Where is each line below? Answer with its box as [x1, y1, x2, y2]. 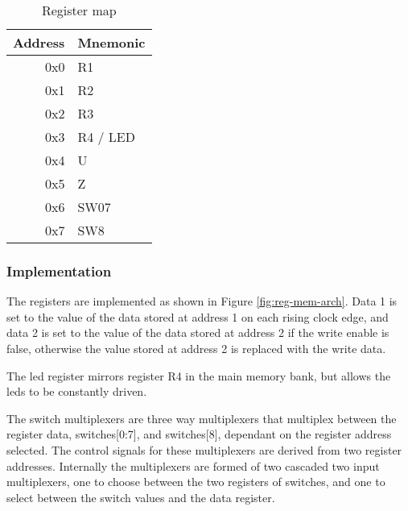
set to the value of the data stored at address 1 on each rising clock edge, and [6, 308, 389, 325]
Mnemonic [77, 33, 146, 52]
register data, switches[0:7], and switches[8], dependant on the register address [6, 426, 392, 442]
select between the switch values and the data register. [6, 488, 275, 505]
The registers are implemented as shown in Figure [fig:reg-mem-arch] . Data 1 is [6, 293, 398, 310]
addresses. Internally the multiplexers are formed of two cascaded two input [6, 457, 380, 474]
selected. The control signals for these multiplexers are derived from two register [6, 441, 402, 458]
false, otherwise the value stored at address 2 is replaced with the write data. [6, 340, 386, 356]
